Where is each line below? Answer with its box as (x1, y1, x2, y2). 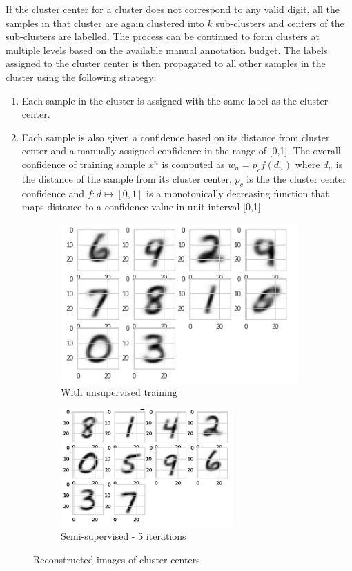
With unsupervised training (61, 385, 177, 399)
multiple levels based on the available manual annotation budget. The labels (6, 42, 328, 57)
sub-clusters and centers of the (215, 15, 344, 30)
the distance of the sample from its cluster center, (21, 171, 232, 185)
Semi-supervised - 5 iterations (61, 529, 186, 543)
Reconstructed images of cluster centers (33, 552, 200, 567)
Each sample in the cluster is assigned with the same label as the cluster (21, 93, 329, 107)
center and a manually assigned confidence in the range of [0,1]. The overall (21, 143, 341, 158)
